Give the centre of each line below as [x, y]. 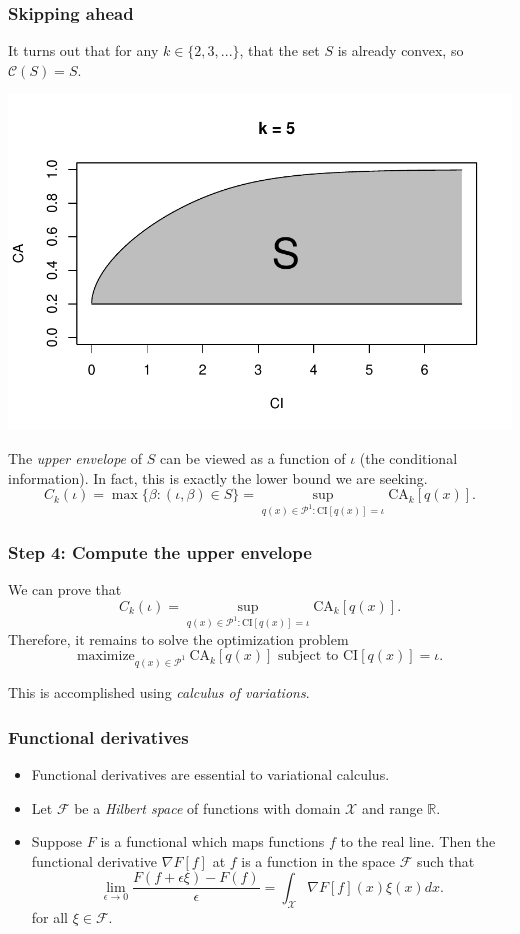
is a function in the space [318, 860]
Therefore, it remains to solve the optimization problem [178, 638]
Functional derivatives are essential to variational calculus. [210, 773]
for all [50, 916]
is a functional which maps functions [212, 841]
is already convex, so [400, 50]
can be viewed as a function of [252, 458]
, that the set [279, 50]
